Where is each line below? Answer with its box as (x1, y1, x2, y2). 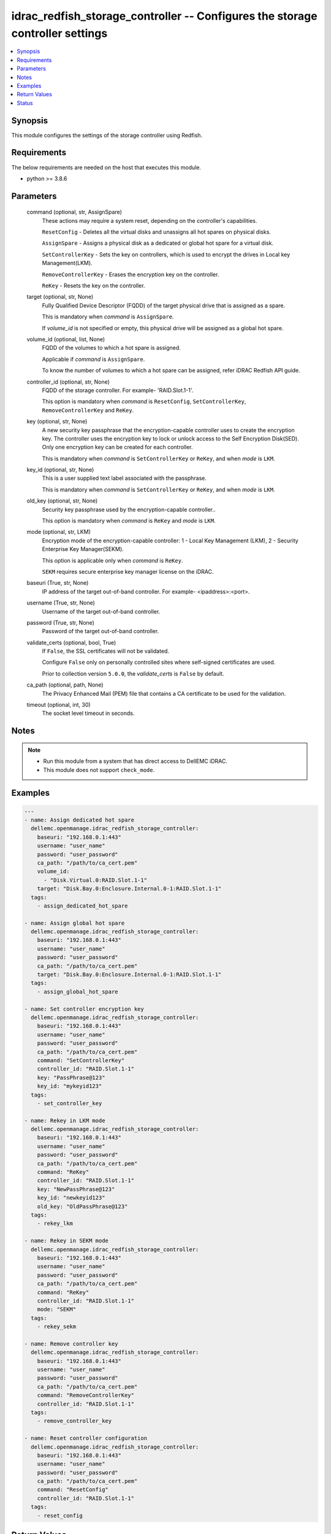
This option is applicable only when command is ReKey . (42, 557, 183, 564)
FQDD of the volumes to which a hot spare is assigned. (42, 344, 181, 352)
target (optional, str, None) (26, 293, 94, 301)
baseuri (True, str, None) (26, 579, 89, 587)
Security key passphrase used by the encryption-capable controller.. (42, 506, 216, 513)
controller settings (11, 26, 108, 40)
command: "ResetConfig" (37, 1486, 108, 1494)
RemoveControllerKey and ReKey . (42, 406, 134, 414)
